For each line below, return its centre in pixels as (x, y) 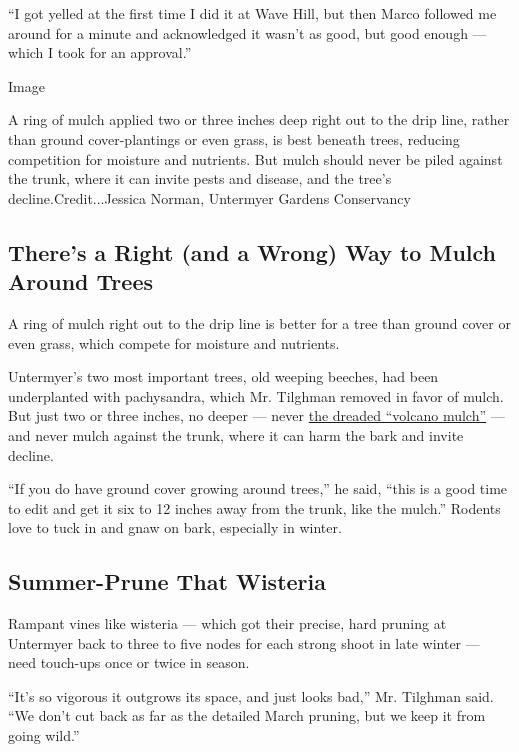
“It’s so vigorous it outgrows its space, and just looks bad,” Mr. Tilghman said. (251, 695)
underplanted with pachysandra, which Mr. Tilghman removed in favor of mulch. (256, 395)
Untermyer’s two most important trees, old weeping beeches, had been (223, 376)
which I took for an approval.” (100, 52)
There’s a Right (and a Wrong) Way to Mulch (252, 251)
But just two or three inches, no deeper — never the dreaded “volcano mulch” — (256, 415)
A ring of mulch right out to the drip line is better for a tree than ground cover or (259, 322)
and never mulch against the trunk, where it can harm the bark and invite (236, 434)
